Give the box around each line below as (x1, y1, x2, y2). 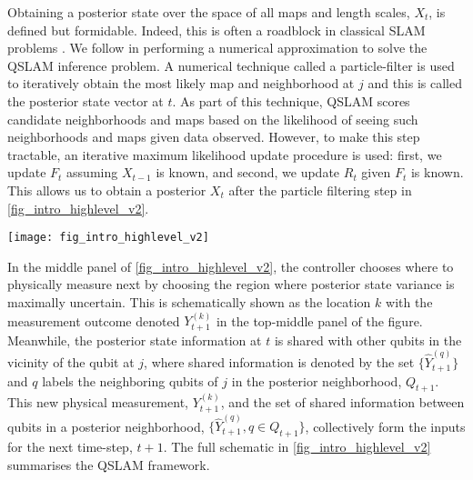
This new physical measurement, (7, 393, 188, 412)
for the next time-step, (7, 436, 133, 455)
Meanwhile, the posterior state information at (7, 330, 262, 349)
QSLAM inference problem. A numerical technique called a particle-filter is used (7, 55, 455, 75)
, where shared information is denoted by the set (144, 353, 415, 372)
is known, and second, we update (156, 163, 340, 182)
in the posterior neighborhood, (231, 371, 402, 390)
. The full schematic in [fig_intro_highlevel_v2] (163, 436, 431, 455)
